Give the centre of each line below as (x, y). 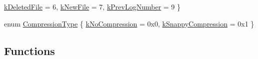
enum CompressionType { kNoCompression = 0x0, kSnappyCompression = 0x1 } (129, 23)
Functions (29, 50)
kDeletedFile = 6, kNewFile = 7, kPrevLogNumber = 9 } (92, 6)
